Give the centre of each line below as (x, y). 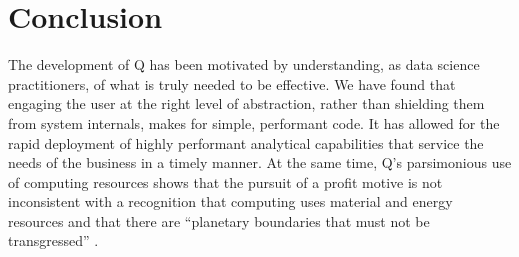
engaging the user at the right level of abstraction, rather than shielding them (246, 103)
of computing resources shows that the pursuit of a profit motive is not (225, 181)
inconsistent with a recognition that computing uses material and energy (230, 201)
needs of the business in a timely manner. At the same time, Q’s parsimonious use (260, 162)
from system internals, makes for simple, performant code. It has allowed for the (254, 122)
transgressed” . (53, 240)
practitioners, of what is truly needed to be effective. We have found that (232, 83)
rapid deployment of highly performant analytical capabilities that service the (246, 142)
